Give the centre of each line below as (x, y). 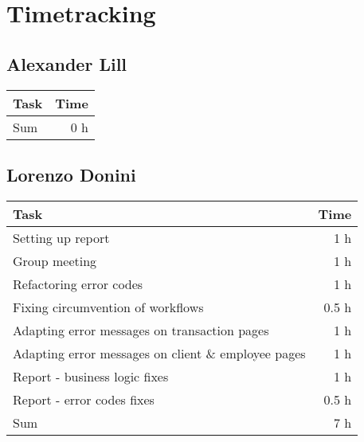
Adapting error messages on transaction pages (141, 330)
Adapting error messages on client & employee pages (159, 353)
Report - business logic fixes (91, 376)
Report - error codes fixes (84, 399)
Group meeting (55, 260)
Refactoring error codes (78, 284)
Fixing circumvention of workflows (108, 307)
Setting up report (61, 237)
